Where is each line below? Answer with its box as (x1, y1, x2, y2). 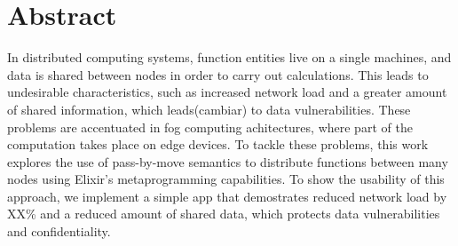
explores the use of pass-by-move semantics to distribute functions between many (7, 152, 448, 171)
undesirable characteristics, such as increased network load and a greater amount (7, 83, 447, 101)
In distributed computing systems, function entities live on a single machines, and (7, 48, 452, 67)
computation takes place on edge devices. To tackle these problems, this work (7, 135, 429, 154)
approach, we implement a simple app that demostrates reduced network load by (7, 186, 447, 205)
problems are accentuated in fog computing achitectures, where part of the (7, 117, 413, 136)
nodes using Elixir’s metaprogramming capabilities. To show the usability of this (7, 170, 445, 188)
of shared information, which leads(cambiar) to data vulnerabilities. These (7, 99, 411, 118)
